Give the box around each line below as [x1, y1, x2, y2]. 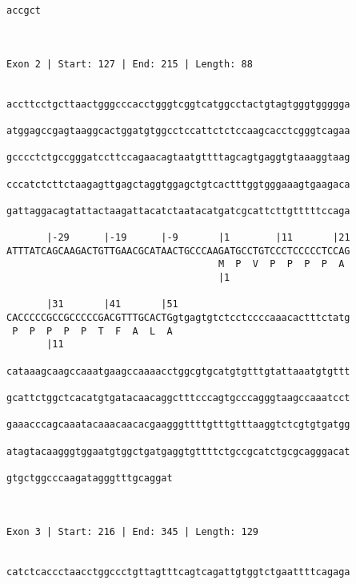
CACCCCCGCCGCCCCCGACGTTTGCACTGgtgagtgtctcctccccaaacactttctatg [6, 312, 350, 324]
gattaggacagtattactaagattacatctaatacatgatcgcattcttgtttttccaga [6, 205, 350, 217]
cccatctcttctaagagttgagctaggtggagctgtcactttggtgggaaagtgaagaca [6, 178, 350, 190]
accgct [6, 5, 41, 16]
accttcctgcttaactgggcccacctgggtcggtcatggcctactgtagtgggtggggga [6, 98, 350, 110]
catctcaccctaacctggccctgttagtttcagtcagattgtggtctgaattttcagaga [6, 566, 350, 578]
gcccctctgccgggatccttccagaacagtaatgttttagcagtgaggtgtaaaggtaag [6, 152, 350, 164]
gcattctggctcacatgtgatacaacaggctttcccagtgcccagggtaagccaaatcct [6, 392, 350, 404]
